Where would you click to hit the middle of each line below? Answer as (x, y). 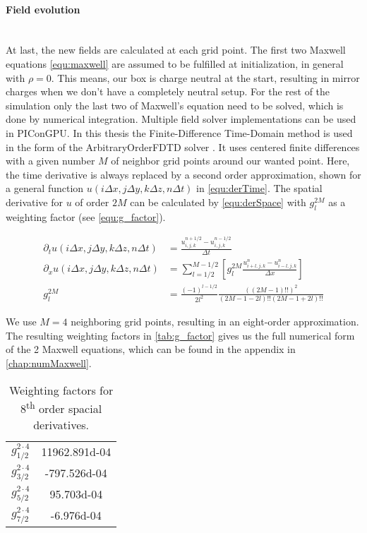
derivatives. (61, 425)
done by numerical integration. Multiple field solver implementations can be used (181, 119)
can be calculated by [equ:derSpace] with (218, 202)
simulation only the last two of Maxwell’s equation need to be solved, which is (175, 105)
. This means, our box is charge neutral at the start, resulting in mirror (205, 77)
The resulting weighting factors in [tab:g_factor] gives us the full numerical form (180, 335)
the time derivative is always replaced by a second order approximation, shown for (183, 174)
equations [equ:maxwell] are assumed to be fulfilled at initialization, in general (175, 63)
